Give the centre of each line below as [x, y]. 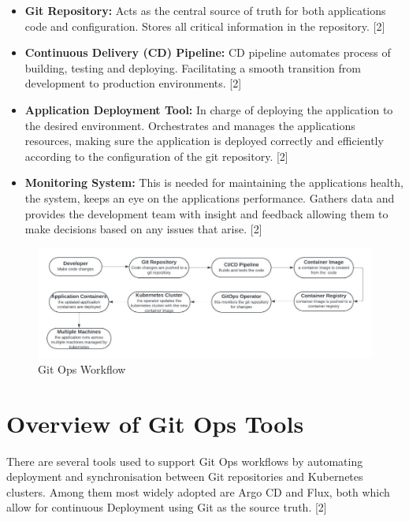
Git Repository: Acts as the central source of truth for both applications [205, 10]
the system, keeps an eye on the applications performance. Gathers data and [210, 197]
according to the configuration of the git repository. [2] [156, 156]
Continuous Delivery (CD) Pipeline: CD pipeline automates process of [208, 52]
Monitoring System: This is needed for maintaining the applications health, [214, 182]
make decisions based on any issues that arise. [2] [143, 229]
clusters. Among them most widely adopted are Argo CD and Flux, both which [198, 491]
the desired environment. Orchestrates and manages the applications [190, 125]
